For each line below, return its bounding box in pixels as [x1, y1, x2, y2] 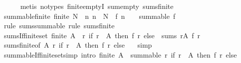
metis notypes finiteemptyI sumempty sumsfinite [20, 1, 174, 11]
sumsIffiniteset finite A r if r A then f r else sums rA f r [3, 30, 201, 40]
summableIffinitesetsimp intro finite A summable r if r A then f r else [3, 49, 237, 60]
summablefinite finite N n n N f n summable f [3, 10, 176, 21]
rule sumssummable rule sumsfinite [3, 20, 115, 31]
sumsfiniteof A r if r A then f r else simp [3, 40, 152, 50]
